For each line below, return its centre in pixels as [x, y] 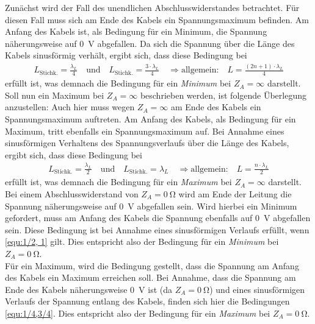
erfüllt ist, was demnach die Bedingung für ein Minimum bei [118, 83]
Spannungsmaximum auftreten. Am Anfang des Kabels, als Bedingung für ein [150, 118]
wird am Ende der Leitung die [235, 194]
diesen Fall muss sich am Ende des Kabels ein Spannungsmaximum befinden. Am [157, 19]
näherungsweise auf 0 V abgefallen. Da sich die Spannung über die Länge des [150, 43]
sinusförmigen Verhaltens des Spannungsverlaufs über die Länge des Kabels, [147, 143]
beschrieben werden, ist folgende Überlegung [223, 95]
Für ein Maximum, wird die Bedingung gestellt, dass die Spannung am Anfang [152, 265]
